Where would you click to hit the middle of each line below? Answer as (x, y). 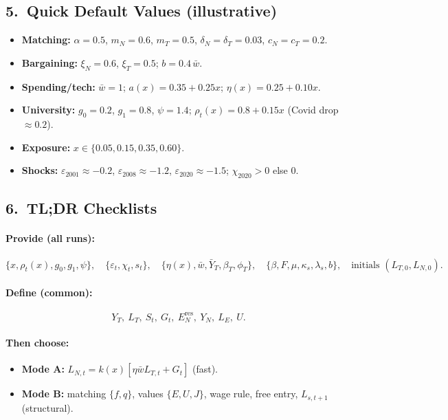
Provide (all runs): (50, 238)
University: (48, 110)
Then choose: (37, 342)
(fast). (205, 369)
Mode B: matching (64, 394)
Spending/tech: (58, 86)
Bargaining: (49, 62)
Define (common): (49, 292)
